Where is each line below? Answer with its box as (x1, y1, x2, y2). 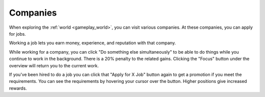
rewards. (9, 85, 27, 91)
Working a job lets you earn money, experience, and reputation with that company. (9, 40, 176, 46)
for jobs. (9, 31, 26, 37)
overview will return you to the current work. (9, 62, 99, 68)
